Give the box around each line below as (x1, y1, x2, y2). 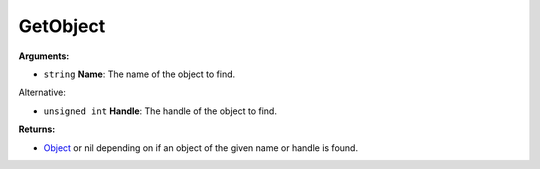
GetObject (18, 15, 106, 37)
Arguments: (18, 50, 70, 62)
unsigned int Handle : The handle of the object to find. (43, 105, 277, 117)
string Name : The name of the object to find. (43, 68, 236, 80)
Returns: (18, 123, 56, 135)
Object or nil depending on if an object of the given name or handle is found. (43, 141, 359, 154)
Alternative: (18, 86, 67, 99)
